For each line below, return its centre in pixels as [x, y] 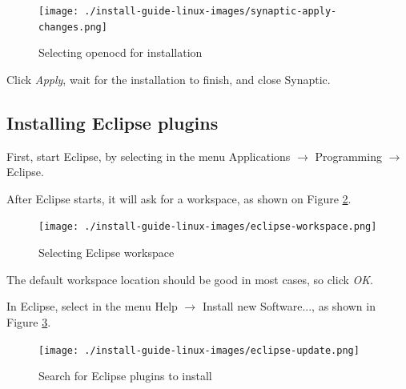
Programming [348, 156]
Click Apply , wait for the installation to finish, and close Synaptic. [169, 79]
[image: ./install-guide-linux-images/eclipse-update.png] [199, 350]
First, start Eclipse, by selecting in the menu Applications [149, 156]
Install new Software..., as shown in [289, 306]
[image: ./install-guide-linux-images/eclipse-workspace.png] [208, 227]
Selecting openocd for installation [121, 52]
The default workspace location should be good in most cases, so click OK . [190, 279]
